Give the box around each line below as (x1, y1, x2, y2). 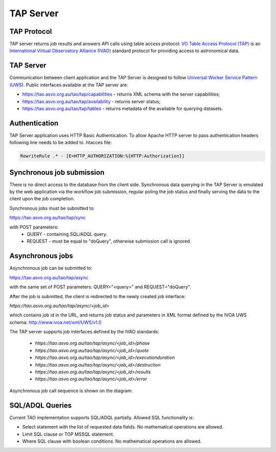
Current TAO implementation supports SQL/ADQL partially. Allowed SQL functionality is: (9, 414, 194, 420)
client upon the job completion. (9, 196, 75, 202)
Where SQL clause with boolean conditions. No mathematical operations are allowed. (22, 438, 202, 444)
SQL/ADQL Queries (9, 401, 72, 410)
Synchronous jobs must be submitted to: (9, 205, 95, 211)
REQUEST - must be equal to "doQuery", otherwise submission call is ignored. (27, 238, 192, 244)
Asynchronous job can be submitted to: (9, 265, 93, 271)
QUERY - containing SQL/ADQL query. (27, 231, 107, 237)
